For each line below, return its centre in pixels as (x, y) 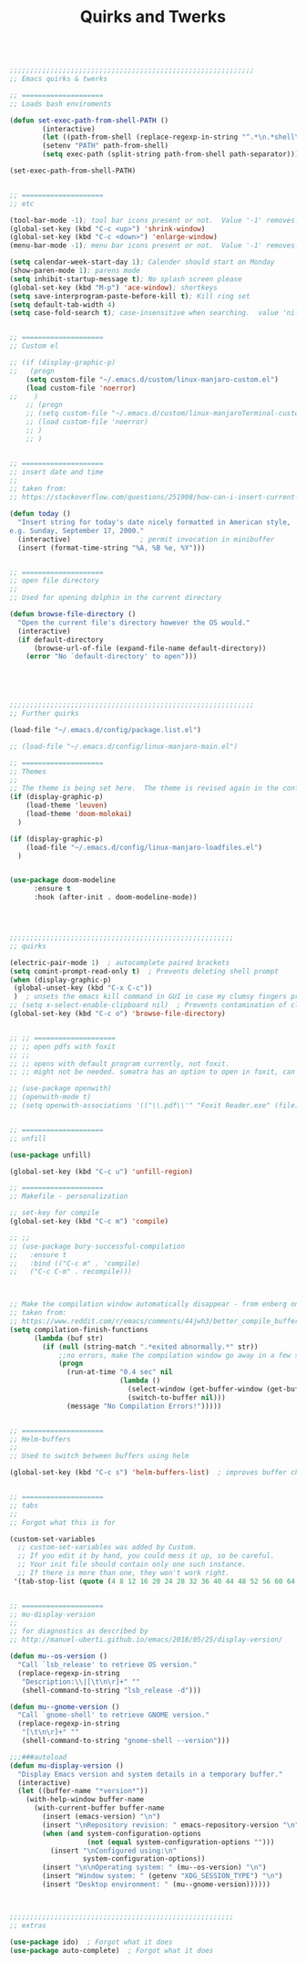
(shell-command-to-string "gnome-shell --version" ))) (126, 1741)
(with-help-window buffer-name (85, 1800)
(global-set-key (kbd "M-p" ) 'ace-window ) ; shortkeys (114, 288)
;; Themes (28, 772)
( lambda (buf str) (68, 1338)
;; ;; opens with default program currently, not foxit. (120, 1064)
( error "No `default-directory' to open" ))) (112, 656)
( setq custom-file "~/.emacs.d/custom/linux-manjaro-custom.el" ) (153, 379)
